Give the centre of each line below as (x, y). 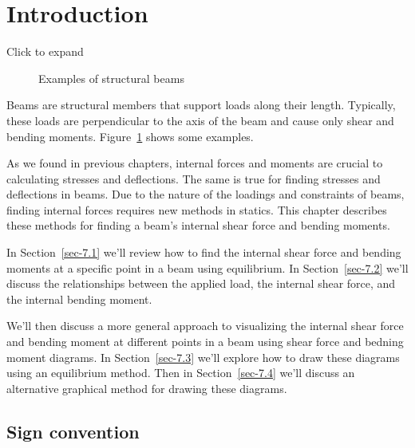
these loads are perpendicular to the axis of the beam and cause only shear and (200, 120)
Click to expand (45, 51)
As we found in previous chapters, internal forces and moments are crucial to (195, 163)
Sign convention (73, 431)
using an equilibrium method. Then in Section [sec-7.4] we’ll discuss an (181, 373)
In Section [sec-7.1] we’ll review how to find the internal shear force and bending (204, 252)
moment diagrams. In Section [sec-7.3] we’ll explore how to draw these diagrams (203, 357)
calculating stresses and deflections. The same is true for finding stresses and (194, 178)
